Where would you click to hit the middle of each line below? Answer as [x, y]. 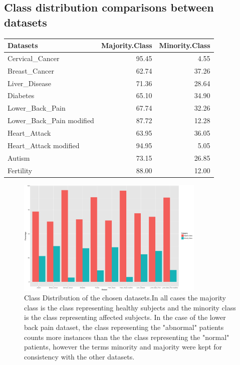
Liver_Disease [29, 83]
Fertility [20, 170]
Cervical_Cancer [34, 58]
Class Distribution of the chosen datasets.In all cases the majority [125, 298]
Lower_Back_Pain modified [51, 120]
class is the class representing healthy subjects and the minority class [130, 307]
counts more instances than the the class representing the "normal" [127, 337]
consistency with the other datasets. [79, 356]
